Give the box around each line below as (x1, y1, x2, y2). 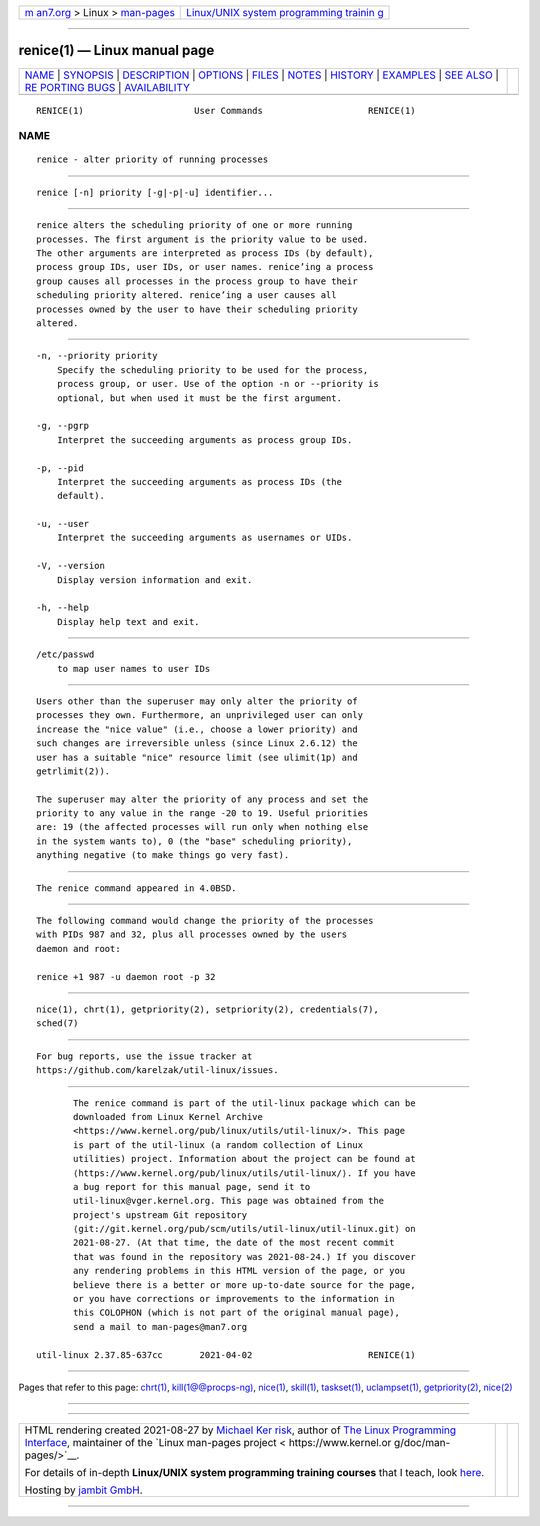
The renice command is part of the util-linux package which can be (73, 1097, 416, 1109)
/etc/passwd (36, 649, 95, 660)
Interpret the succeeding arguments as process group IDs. (56, 434, 353, 445)
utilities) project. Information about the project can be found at (73, 1153, 416, 1165)
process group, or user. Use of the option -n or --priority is (56, 378, 379, 390)
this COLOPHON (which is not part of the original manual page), (73, 1307, 400, 1319)
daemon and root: (36, 943, 121, 954)
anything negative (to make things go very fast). (36, 850, 290, 861)
